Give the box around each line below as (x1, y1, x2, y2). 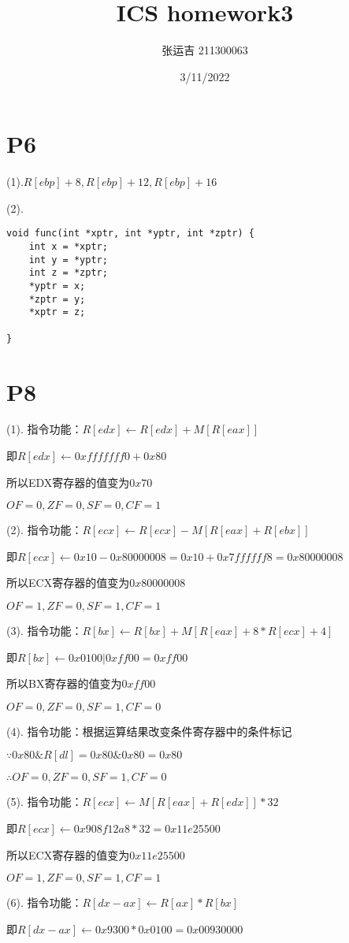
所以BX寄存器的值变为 (6, 675, 122, 692)
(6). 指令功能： (6, 894, 83, 911)
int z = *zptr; (28, 267, 108, 279)
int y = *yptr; (28, 254, 108, 265)
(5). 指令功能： (6, 793, 83, 810)
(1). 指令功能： (6, 421, 83, 437)
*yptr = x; (28, 280, 86, 292)
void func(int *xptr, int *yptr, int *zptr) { (6, 228, 254, 239)
